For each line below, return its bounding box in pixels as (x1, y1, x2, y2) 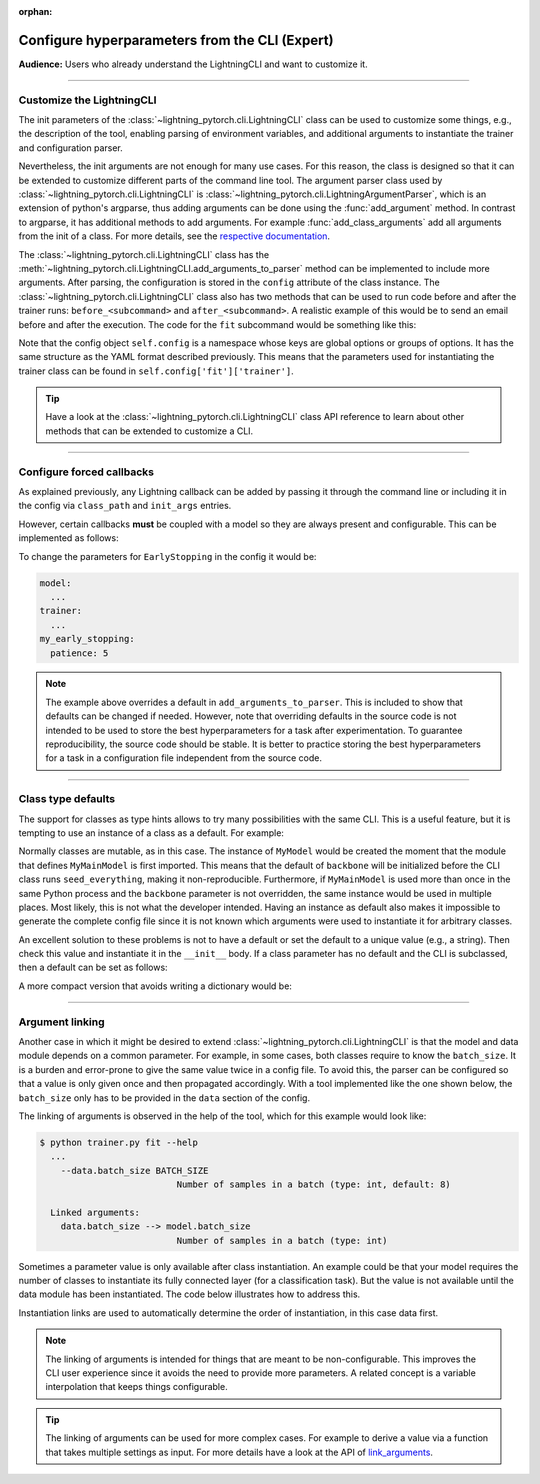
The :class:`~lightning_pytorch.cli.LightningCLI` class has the (18, 248, 270, 260)
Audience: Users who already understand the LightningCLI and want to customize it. (18, 58, 369, 70)
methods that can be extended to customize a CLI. (45, 425, 254, 437)
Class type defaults (18, 792, 116, 806)
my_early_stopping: (39, 633, 135, 645)
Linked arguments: (50, 1206, 140, 1218)
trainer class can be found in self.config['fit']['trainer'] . (18, 365, 294, 377)
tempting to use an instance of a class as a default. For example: (18, 826, 285, 839)
